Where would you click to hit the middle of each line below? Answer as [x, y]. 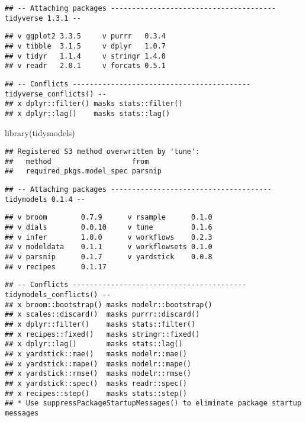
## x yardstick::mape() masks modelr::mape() [98, 364]
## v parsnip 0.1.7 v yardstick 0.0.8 [109, 257]
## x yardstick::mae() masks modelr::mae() [96, 354]
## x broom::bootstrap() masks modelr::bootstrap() [109, 305]
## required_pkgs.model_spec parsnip [83, 171]
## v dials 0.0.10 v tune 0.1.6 [109, 228]
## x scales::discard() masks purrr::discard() [102, 315]
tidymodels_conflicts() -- [58, 295]
